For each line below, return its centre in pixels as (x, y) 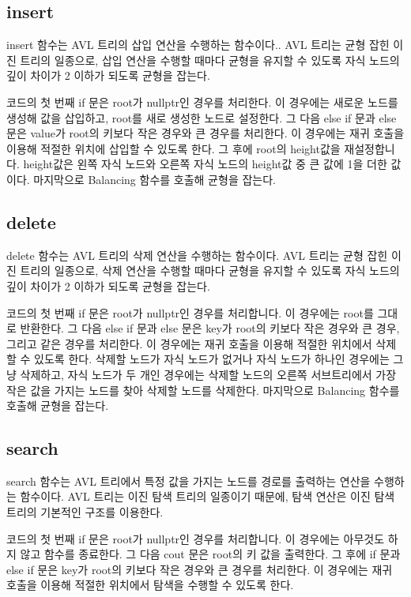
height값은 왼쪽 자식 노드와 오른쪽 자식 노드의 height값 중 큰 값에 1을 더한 (205, 164)
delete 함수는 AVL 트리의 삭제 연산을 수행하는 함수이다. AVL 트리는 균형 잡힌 (197, 255)
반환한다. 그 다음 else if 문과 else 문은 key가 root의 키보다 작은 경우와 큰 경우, (210, 328)
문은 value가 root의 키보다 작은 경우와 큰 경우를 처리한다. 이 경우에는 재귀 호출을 (205, 133)
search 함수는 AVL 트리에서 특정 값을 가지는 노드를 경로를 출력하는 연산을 (189, 481)
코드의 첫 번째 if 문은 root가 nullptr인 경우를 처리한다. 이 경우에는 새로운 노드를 (202, 101)
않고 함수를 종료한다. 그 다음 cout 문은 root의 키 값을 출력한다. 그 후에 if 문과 (210, 554)
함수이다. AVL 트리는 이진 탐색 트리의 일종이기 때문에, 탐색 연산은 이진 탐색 (207, 496)
